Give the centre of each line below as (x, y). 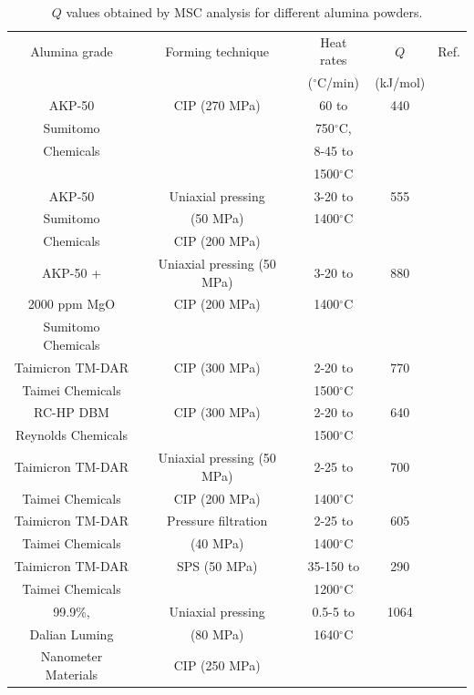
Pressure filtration (217, 521)
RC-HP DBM (72, 412)
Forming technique (217, 51)
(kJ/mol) (400, 82)
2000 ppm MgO (72, 304)
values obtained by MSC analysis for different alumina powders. (244, 12)
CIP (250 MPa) (217, 665)
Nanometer (72, 656)
